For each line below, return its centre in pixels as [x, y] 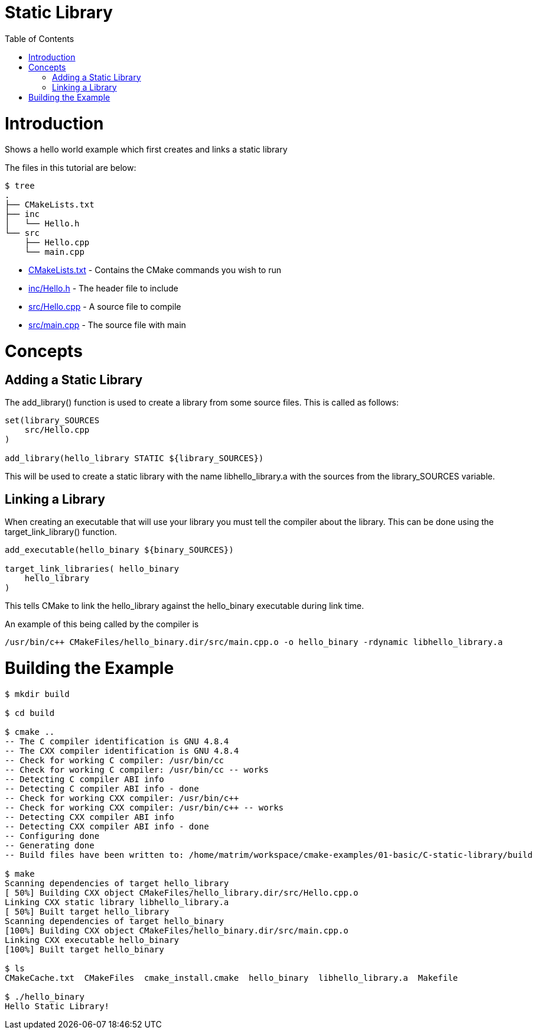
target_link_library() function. [61, 532]
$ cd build [30, 713]
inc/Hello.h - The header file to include [103, 289]
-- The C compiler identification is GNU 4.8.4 [117, 741]
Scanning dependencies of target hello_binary [114, 921]
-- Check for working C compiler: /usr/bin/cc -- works [137, 769]
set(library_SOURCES [52, 421]
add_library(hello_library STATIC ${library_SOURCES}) [134, 458]
